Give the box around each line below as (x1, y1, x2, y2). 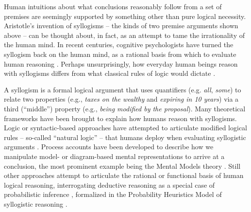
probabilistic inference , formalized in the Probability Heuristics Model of (4, 189, 222, 199)
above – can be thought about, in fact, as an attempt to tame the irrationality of (4, 30, 245, 40)
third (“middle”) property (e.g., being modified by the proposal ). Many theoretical (4, 103, 246, 113)
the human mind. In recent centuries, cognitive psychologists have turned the (4, 39, 234, 50)
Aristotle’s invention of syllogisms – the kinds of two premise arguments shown (4, 20, 238, 31)
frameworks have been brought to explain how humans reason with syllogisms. (4, 113, 237, 123)
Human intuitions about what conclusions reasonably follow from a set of (4, 1, 222, 11)
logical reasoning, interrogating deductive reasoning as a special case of (4, 179, 215, 190)
